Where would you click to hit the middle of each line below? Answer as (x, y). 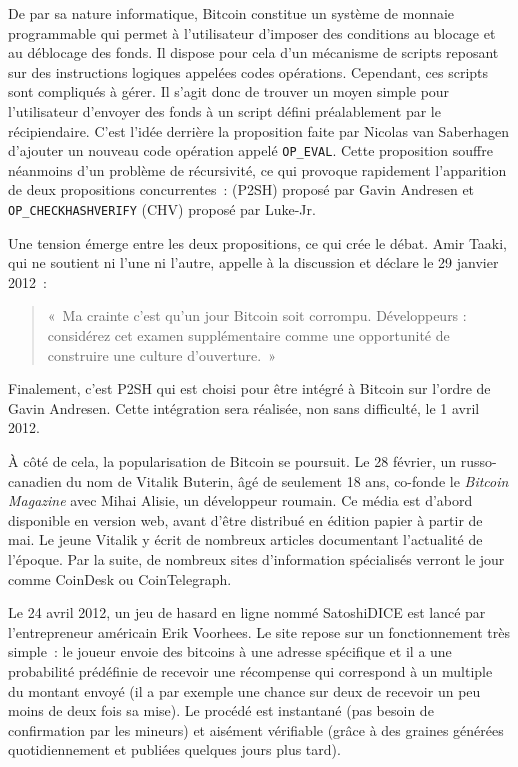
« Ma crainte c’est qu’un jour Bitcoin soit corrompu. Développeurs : (257, 315)
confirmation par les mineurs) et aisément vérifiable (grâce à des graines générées (256, 729)
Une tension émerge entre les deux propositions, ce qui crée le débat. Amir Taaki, (258, 242)
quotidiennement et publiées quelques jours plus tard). (174, 749)
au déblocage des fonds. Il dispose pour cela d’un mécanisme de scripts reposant (253, 52)
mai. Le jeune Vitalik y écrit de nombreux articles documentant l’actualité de (245, 539)
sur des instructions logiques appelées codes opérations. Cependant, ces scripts (248, 71)
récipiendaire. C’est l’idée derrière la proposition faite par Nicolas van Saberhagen (259, 130)
